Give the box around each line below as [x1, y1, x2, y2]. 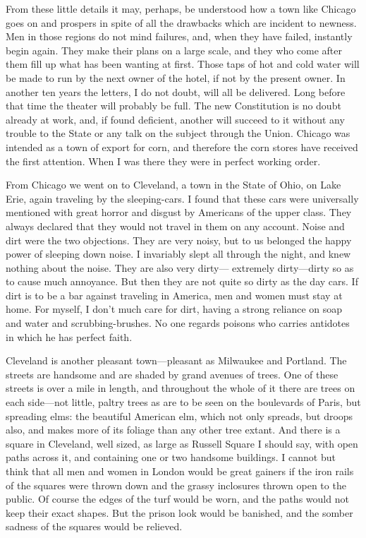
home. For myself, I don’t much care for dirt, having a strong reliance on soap [6, 301, 343, 316]
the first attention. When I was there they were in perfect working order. [6, 153, 321, 168]
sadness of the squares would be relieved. [6, 519, 183, 534]
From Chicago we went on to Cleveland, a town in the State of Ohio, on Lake [6, 177, 341, 192]
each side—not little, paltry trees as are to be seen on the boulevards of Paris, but [6, 395, 361, 410]
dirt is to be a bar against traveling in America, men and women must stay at [6, 287, 343, 302]
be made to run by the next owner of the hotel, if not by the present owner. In [6, 70, 346, 85]
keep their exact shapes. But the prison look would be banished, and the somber [6, 505, 353, 520]
